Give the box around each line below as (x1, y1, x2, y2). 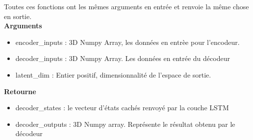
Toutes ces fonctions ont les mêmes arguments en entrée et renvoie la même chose (4, 1, 249, 11)
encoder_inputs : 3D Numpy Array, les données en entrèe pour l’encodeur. (15, 37, 240, 47)
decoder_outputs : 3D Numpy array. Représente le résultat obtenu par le (15, 119, 235, 129)
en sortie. (4, 11, 32, 21)
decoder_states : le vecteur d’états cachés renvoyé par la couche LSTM (15, 102, 229, 113)
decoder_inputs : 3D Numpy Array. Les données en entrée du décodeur (15, 53, 230, 63)
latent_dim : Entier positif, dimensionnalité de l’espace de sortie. (15, 69, 211, 80)
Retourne (4, 86, 36, 96)
